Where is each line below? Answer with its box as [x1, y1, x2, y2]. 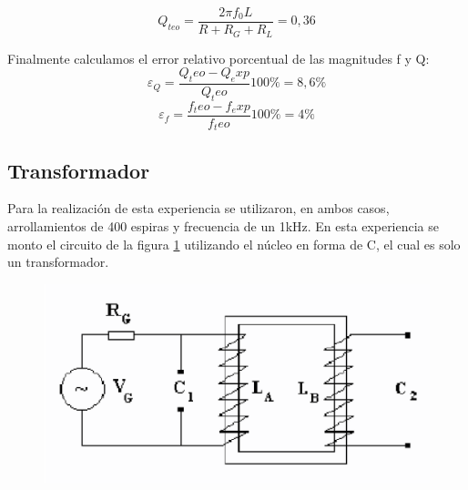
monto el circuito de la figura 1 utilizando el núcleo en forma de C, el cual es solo [7, 234, 461, 253]
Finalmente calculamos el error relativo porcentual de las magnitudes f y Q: [7, 48, 430, 67]
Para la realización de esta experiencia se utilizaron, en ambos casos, [7, 199, 390, 218]
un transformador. [7, 252, 109, 271]
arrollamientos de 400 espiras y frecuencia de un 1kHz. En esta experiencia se [7, 217, 440, 236]
